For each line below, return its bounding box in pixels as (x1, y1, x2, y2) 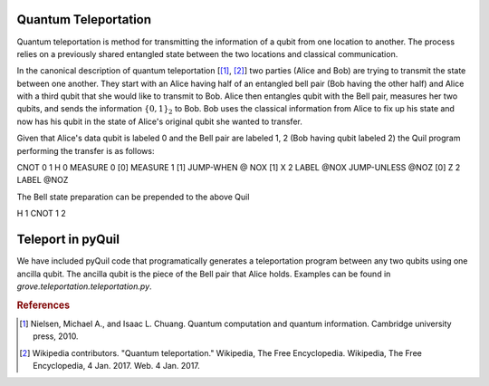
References (16, 299, 71, 312)
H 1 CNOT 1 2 (16, 208, 67, 219)
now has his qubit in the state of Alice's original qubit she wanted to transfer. (16, 116, 302, 127)
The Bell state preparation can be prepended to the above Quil (16, 191, 250, 202)
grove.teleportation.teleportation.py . (16, 281, 153, 292)
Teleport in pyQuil (16, 232, 120, 247)
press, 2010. (33, 331, 79, 342)
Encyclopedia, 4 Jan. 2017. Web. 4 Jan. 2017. (33, 361, 201, 372)
